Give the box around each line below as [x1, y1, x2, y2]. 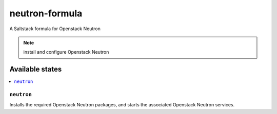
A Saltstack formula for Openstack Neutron [9, 26, 101, 32]
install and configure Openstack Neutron [23, 49, 109, 55]
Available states [9, 65, 62, 74]
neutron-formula [9, 8, 83, 19]
